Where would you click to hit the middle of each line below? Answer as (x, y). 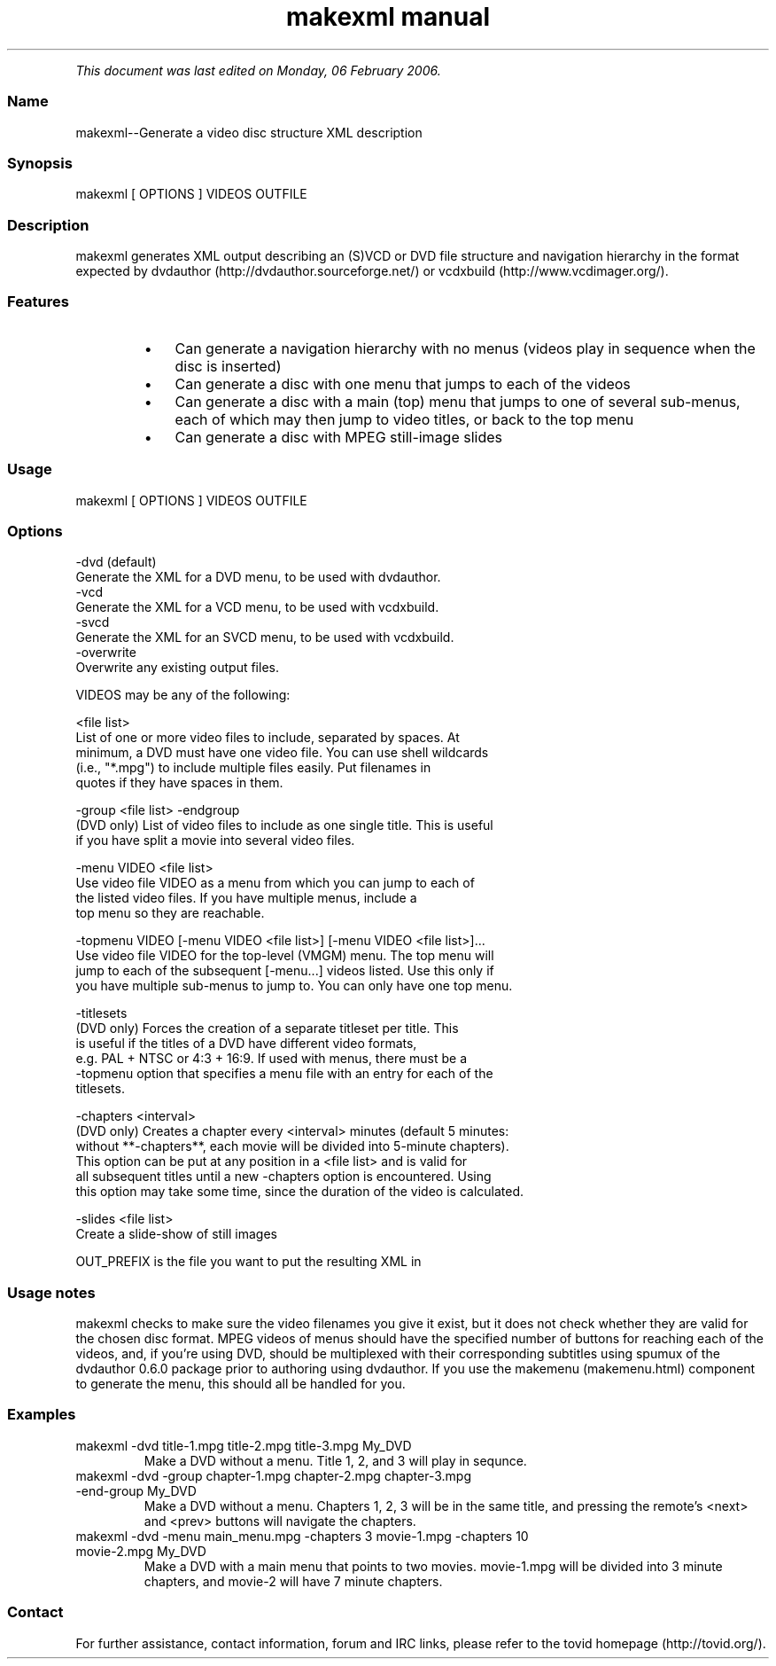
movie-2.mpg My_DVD (141, 1551)
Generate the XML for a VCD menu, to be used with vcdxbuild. (257, 607)
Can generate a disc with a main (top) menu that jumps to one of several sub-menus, (458, 401)
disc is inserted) (228, 366)
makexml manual (388, 17)
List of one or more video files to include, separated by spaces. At (268, 738)
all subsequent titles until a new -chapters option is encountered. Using (283, 1177)
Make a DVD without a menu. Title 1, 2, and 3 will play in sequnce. (335, 1460)
